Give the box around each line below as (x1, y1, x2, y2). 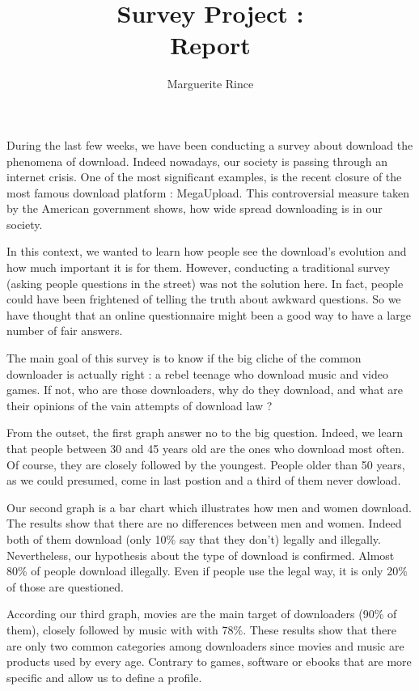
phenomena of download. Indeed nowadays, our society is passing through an (6, 152, 388, 169)
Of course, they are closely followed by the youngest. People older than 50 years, (6, 456, 405, 473)
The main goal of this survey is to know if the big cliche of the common (6, 350, 362, 367)
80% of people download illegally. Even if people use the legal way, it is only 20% (6, 562, 408, 579)
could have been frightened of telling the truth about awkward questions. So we (6, 290, 401, 307)
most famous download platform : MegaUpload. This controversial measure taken (6, 184, 409, 201)
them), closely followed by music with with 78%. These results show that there (6, 621, 396, 638)
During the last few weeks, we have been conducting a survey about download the (6, 136, 413, 153)
